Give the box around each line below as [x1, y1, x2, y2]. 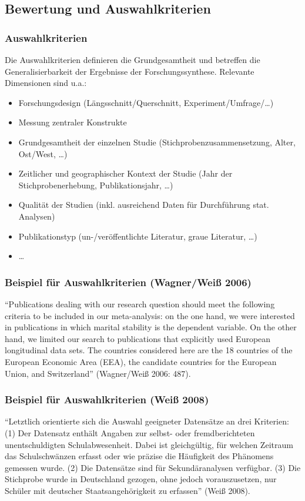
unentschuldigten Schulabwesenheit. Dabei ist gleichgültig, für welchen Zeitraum [5, 438, 293, 450]
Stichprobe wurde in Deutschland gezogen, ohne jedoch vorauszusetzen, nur [5, 473, 277, 485]
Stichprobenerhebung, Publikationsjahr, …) [18, 178, 173, 191]
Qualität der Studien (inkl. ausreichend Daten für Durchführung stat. [18, 198, 269, 211]
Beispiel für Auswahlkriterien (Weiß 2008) [5, 392, 209, 407]
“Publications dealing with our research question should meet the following [5, 297, 275, 310]
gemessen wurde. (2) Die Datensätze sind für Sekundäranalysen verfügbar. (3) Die [5, 461, 301, 473]
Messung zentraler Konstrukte [18, 116, 127, 128]
